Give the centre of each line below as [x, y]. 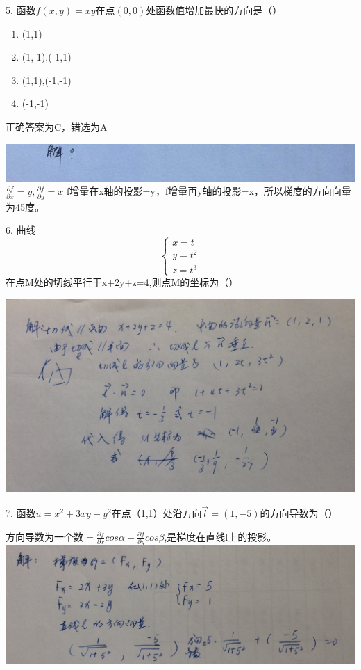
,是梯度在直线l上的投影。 [220, 536]
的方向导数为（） [299, 513]
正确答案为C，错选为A [57, 126]
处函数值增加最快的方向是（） [214, 10]
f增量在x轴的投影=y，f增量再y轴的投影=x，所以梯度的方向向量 [209, 191]
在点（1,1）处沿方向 [157, 513]
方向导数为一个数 [44, 536]
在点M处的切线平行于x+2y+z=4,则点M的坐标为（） [122, 282]
